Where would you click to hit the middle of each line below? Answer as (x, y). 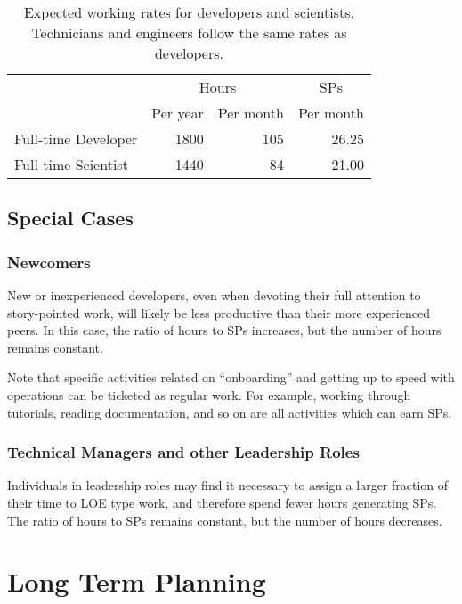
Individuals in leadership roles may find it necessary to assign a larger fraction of (228, 485)
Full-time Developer (76, 139)
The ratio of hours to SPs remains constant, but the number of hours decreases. (225, 520)
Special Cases (70, 218)
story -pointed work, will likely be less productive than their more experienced (219, 312)
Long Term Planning (137, 581)
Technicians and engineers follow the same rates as (189, 33)
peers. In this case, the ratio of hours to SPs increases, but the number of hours (224, 330)
